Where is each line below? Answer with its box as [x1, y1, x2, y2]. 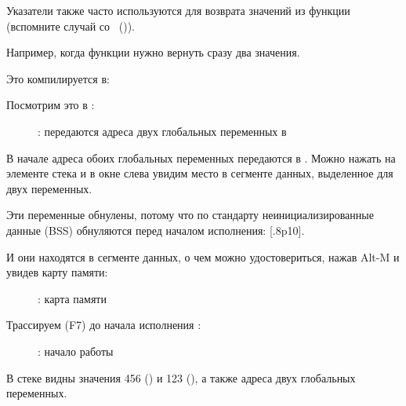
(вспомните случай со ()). [6, 17, 135, 34]
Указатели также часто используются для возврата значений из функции [6, 2, 350, 18]
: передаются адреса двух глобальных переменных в [38, 123, 287, 139]
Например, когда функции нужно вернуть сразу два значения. [6, 44, 300, 60]
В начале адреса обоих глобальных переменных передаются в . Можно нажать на [6, 149, 396, 166]
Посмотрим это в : [6, 97, 95, 113]
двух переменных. [6, 180, 92, 196]
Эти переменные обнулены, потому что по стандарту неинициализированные [6, 207, 374, 223]
